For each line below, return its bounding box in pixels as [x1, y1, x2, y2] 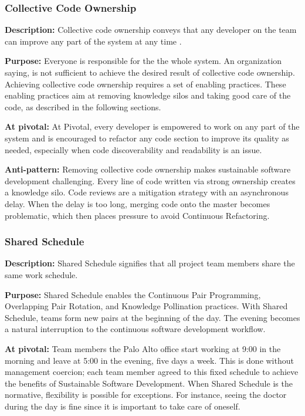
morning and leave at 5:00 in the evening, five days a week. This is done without [5, 354, 294, 366]
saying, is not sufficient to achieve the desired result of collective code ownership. [5, 66, 295, 78]
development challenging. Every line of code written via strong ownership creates [5, 174, 296, 187]
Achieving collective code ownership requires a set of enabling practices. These [5, 77, 286, 90]
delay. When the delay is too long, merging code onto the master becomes [5, 197, 270, 209]
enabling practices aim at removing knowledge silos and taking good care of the [5, 89, 291, 102]
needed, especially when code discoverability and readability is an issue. [5, 143, 262, 155]
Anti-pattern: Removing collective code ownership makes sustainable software [5, 163, 291, 175]
